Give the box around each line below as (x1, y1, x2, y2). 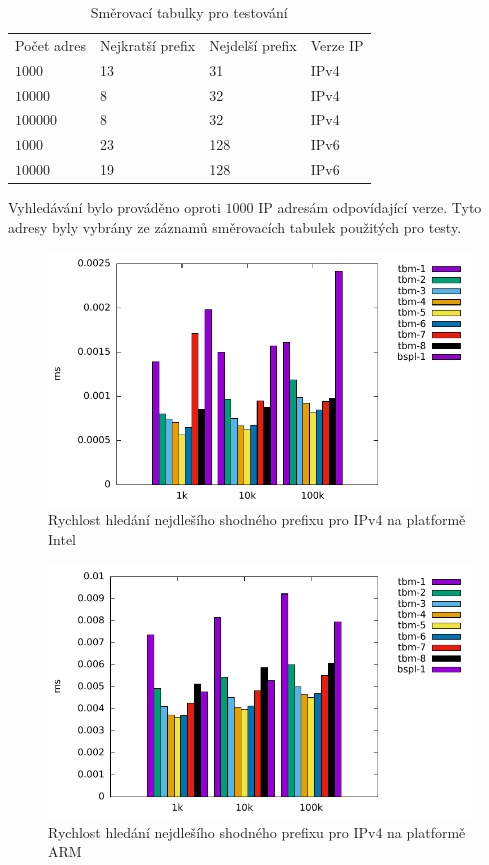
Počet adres (15, 34, 87, 55)
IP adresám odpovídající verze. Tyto (258, 197, 482, 218)
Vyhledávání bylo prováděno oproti (8, 197, 221, 218)
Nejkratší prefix (100, 34, 196, 55)
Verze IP (310, 34, 364, 55)
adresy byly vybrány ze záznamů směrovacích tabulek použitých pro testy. (8, 216, 462, 237)
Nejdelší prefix (209, 34, 297, 55)
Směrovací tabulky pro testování (90, 2, 288, 22)
